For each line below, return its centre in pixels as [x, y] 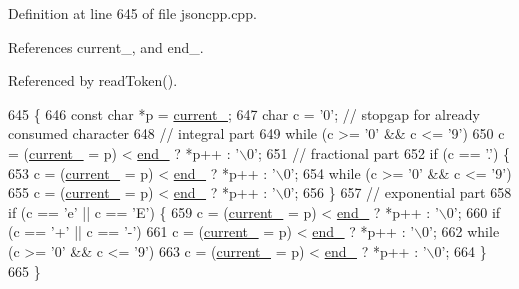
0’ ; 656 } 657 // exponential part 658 [397, 192]
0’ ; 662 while [461, 231]
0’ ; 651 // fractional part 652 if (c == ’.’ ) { [379, 152]
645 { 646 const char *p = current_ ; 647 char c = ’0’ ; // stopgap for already [244, 113]
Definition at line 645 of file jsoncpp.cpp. [132, 13]
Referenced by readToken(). [93, 80]
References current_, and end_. [106, 46]
